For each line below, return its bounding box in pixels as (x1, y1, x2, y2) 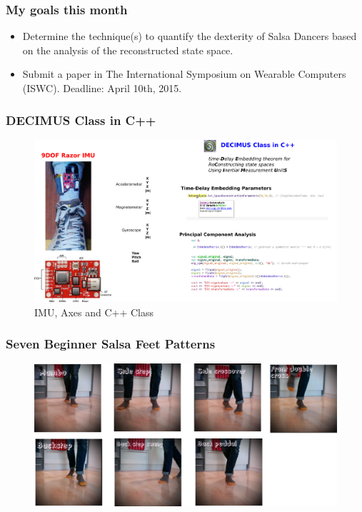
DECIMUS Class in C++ (6, 111, 156, 129)
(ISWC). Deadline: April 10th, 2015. (22, 81, 182, 95)
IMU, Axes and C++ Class (34, 304, 154, 319)
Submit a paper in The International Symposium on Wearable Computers (22, 66, 346, 81)
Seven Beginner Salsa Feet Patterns (6, 335, 216, 353)
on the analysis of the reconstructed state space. (22, 42, 233, 57)
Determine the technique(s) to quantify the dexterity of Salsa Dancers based (22, 29, 357, 44)
